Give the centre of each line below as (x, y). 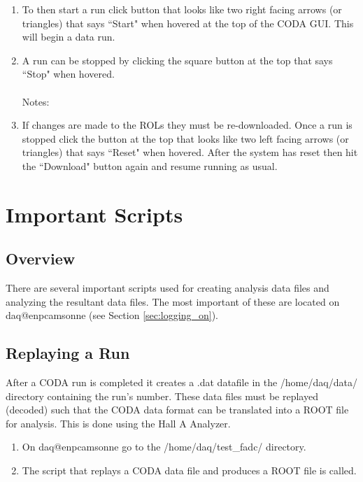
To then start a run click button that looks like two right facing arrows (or (182, 9)
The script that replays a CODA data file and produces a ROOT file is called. (189, 470)
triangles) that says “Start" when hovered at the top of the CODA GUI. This (188, 23)
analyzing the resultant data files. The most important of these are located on (173, 301)
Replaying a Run (68, 353)
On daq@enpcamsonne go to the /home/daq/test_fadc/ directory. (164, 447)
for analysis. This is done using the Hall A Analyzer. (118, 423)
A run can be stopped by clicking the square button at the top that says (177, 60)
